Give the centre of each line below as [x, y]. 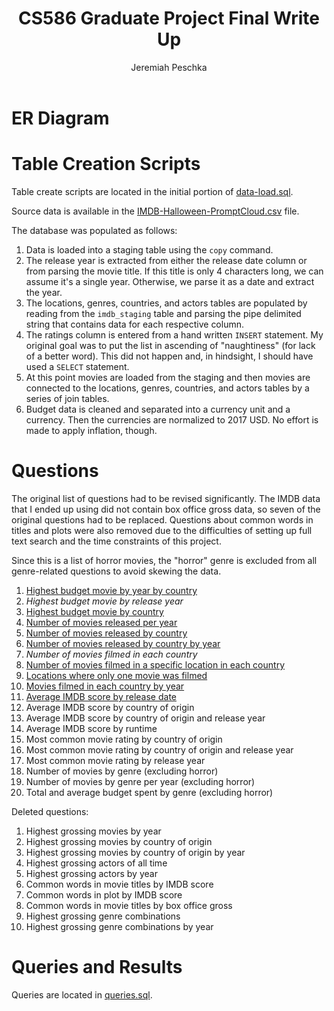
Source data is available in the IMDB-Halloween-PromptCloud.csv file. [155, 211]
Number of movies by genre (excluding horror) [122, 771]
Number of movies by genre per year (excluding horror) [140, 781]
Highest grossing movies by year [93, 831]
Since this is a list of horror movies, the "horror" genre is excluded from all [164, 560]
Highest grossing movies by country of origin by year [135, 852]
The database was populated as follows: [94, 230]
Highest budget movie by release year [104, 601]
